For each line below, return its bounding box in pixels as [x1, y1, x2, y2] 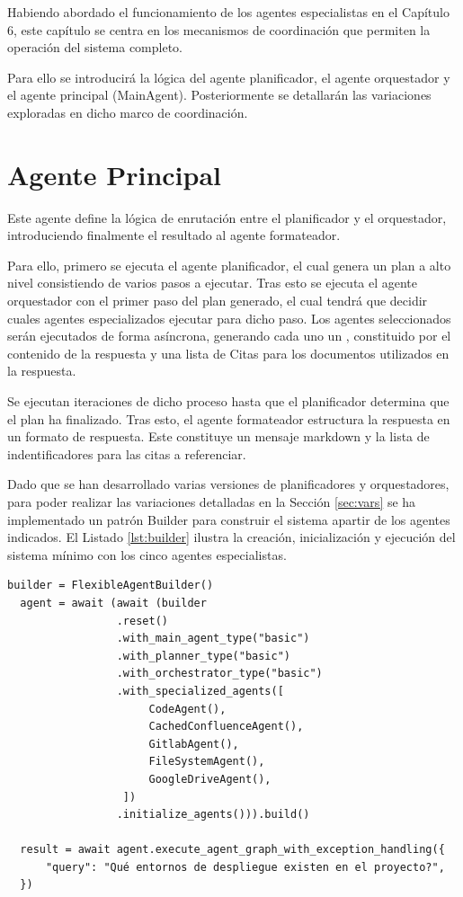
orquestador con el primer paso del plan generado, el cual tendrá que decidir [7, 291, 428, 310]
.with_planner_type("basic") [116, 649, 290, 662]
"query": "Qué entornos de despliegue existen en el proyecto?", [45, 860, 445, 874]
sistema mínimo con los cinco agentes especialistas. [7, 545, 287, 564]
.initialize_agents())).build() [116, 808, 310, 822]
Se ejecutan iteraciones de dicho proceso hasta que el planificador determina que [7, 392, 450, 411]
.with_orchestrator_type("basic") [116, 667, 323, 680]
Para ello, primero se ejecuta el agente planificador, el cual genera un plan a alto [7, 255, 451, 274]
